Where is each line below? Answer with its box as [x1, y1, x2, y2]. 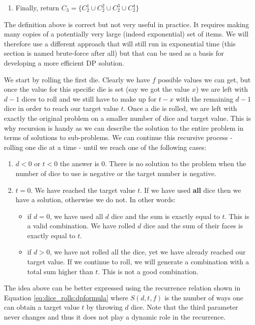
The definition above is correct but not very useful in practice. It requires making [4, 19, 249, 29]
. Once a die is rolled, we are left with [123, 103, 237, 113]
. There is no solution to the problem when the [105, 158, 246, 169]
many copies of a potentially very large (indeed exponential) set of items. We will [4, 29, 249, 39]
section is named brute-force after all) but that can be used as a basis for [4, 48, 224, 58]
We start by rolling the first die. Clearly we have [4, 74, 150, 84]
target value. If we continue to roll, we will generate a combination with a [27, 256, 249, 267]
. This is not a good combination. [98, 266, 198, 276]
